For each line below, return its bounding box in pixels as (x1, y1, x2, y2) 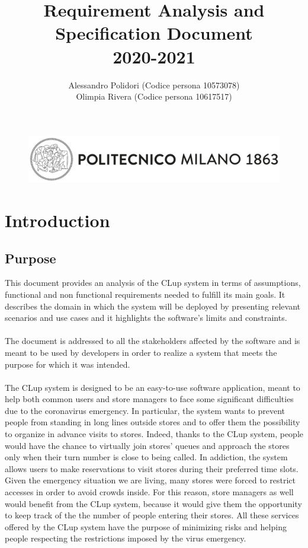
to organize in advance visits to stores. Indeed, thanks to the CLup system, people (5, 428, 303, 440)
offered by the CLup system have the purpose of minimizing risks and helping (5, 520, 287, 533)
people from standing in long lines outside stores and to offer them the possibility (5, 416, 300, 428)
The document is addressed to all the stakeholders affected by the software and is (5, 334, 300, 347)
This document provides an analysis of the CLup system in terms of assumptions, (5, 276, 301, 289)
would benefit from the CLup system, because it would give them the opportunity (5, 497, 302, 509)
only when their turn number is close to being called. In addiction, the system (5, 451, 288, 463)
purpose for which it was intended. (5, 358, 130, 370)
